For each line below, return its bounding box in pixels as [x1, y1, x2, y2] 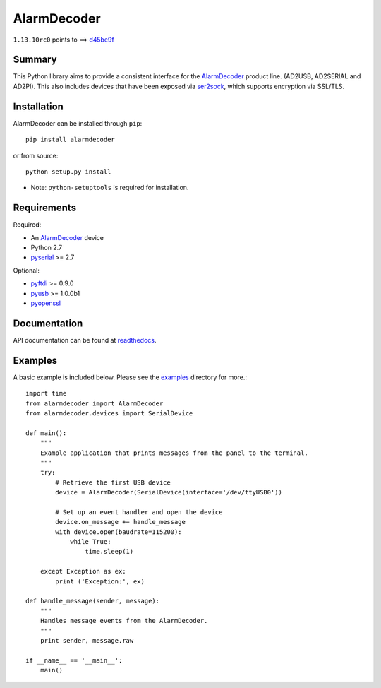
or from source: [13, 151, 59, 160]
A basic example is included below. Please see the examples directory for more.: [13, 373, 247, 381]
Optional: [13, 266, 40, 275]
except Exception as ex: [40, 567, 126, 576]
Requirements [13, 202, 77, 214]
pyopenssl [30, 299, 61, 307]
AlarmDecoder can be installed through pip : [13, 119, 143, 127]
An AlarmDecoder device [30, 233, 104, 242]
